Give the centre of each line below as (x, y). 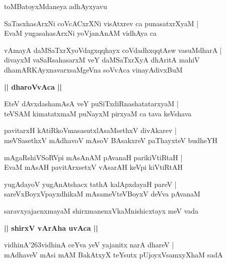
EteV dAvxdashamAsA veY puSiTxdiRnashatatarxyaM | (91, 104)
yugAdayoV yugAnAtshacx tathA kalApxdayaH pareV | (90, 184)
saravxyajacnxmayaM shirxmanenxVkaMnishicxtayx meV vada (101, 210)
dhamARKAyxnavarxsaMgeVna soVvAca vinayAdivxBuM (93, 69)
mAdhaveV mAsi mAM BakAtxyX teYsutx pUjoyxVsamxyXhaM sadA (113, 254)
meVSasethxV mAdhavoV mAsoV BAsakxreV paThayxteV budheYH (111, 140)
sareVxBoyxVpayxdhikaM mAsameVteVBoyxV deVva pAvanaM (102, 194)
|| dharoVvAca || (33, 86)
